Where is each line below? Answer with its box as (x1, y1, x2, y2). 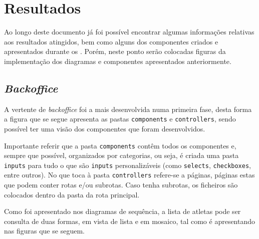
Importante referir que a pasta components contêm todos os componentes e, (4, 140, 236, 150)
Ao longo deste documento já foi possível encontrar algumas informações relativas (4, 26, 254, 37)
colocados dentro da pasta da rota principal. (4, 189, 140, 199)
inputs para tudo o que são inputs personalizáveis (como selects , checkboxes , (4, 159, 251, 170)
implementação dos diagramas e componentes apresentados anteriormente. (4, 55, 231, 66)
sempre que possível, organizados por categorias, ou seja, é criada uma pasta (4, 150, 239, 160)
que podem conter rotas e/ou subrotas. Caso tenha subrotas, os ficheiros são (4, 179, 238, 190)
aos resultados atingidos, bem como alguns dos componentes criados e (4, 36, 218, 46)
